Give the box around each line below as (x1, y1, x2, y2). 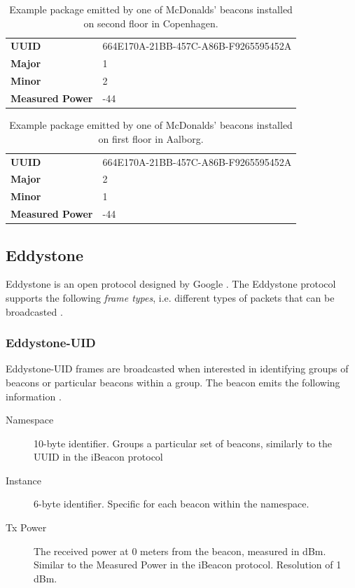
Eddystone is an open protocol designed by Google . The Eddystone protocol (6, 276, 336, 291)
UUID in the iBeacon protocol (34, 449, 163, 464)
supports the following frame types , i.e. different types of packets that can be (6, 290, 335, 304)
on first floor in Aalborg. (98, 131, 204, 146)
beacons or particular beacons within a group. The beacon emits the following (6, 374, 340, 389)
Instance (6, 472, 42, 487)
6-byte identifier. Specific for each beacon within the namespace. (34, 496, 309, 511)
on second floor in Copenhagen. (83, 15, 218, 30)
